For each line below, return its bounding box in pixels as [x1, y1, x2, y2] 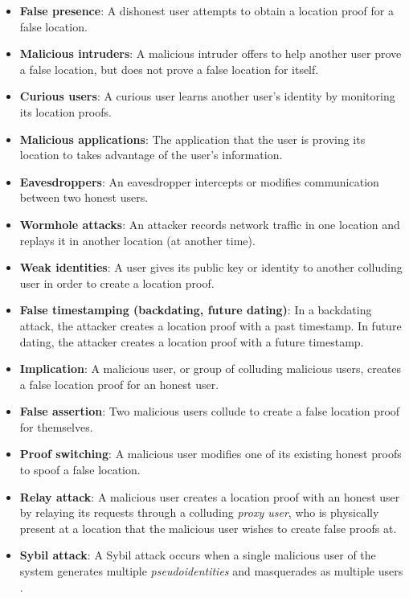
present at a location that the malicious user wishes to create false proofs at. [19, 519, 397, 536]
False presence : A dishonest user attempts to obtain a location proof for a [19, 2, 394, 18]
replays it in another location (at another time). [19, 231, 256, 248]
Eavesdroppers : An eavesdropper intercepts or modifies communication [19, 173, 379, 190]
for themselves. [19, 418, 93, 435]
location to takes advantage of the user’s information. [19, 146, 283, 163]
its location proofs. [19, 103, 112, 120]
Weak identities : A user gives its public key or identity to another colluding [19, 259, 403, 276]
